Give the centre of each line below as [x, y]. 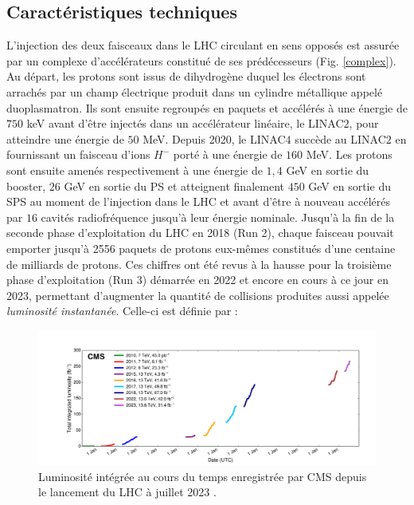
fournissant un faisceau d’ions [78, 154]
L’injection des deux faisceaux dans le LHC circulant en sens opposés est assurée [203, 45]
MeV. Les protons [349, 154]
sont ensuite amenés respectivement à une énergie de [135, 170]
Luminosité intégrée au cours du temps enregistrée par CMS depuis [203, 476]
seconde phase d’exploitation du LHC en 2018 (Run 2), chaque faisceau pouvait [200, 233]
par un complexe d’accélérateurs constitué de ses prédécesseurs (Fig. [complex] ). [201, 60]
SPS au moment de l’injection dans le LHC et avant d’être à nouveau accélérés [199, 201]
